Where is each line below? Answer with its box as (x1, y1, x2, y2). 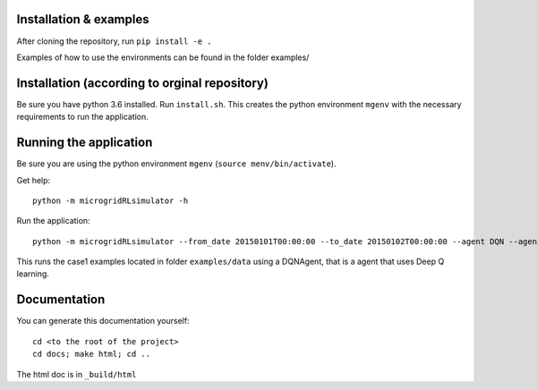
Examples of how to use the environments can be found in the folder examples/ (16, 52, 310, 63)
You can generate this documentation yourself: (16, 316, 190, 326)
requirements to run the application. (16, 112, 149, 123)
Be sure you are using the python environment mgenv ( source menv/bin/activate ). (16, 158, 337, 169)
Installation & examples (16, 12, 149, 27)
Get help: (16, 174, 51, 185)
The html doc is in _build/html (16, 369, 137, 379)
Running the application (16, 135, 153, 150)
